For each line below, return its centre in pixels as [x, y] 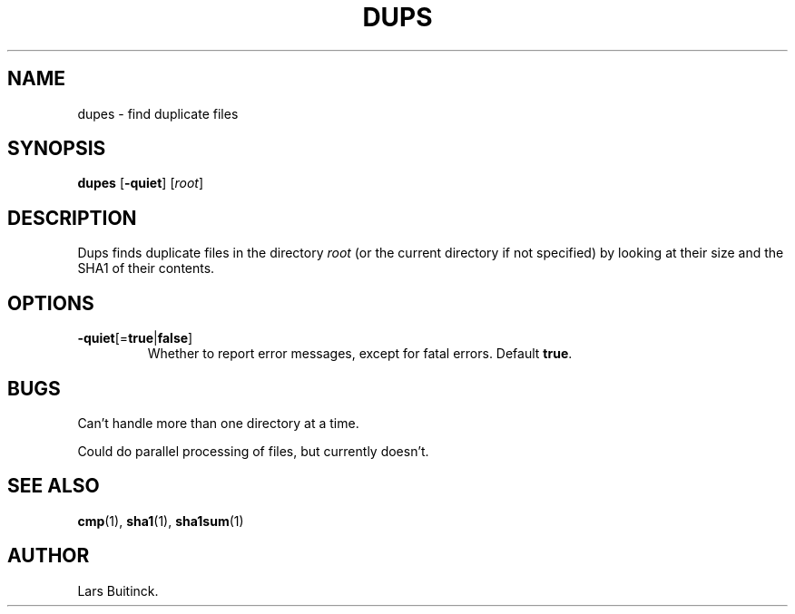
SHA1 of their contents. [146, 268]
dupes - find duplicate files [158, 113]
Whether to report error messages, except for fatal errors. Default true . [360, 354]
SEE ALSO [54, 486]
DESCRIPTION [72, 218]
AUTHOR [49, 556]
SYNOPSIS [57, 149]
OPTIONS [51, 303]
